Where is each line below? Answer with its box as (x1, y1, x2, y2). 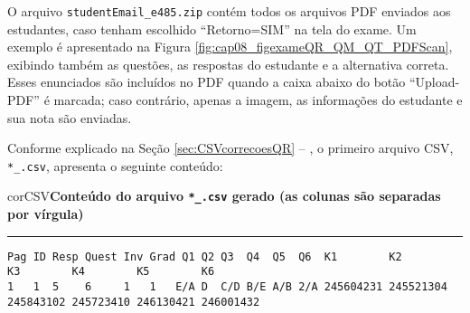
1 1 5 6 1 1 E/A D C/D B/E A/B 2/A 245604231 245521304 (7, 280, 447, 294)
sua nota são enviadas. (7, 108, 132, 127)
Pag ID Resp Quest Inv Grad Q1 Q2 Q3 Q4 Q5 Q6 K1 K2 (7, 250, 402, 263)
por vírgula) (7, 204, 84, 223)
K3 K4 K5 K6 (7, 265, 215, 279)
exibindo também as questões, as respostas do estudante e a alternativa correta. (7, 54, 449, 73)
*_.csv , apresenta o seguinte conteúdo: (7, 156, 223, 175)
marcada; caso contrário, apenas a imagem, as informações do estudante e (53, 90, 463, 109)
